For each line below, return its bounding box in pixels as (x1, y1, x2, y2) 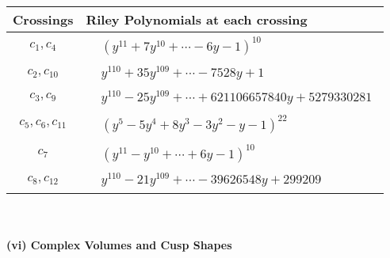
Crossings (13, 10, 74, 28)
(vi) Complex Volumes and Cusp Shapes (6, 236, 232, 252)
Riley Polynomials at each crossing (86, 10, 308, 28)
